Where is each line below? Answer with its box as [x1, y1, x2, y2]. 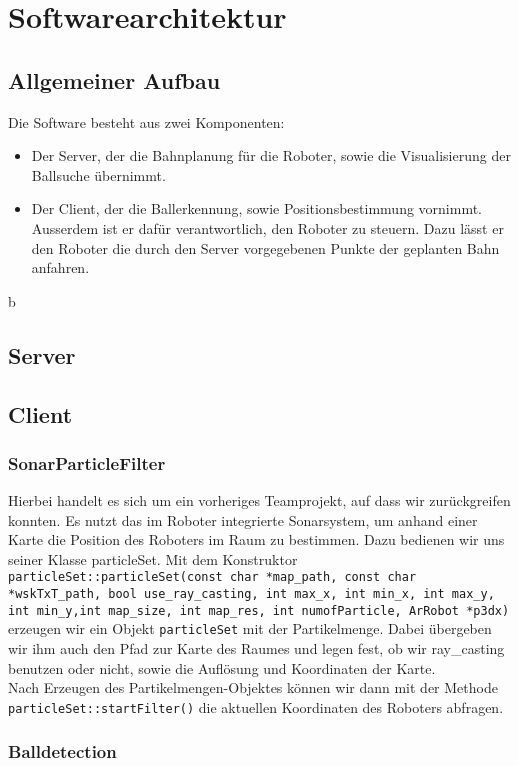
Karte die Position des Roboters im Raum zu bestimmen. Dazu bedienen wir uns [8, 529, 505, 550]
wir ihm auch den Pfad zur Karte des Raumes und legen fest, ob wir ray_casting [8, 638, 505, 659]
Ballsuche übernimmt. [31, 164, 166, 185]
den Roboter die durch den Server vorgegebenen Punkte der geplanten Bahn [31, 237, 500, 258]
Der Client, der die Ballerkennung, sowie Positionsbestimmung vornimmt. [31, 198, 483, 219]
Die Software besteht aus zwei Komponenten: [8, 111, 285, 132]
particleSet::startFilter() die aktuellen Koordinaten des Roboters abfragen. [8, 696, 504, 717]
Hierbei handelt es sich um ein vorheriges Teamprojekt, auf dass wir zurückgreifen [8, 490, 511, 511]
